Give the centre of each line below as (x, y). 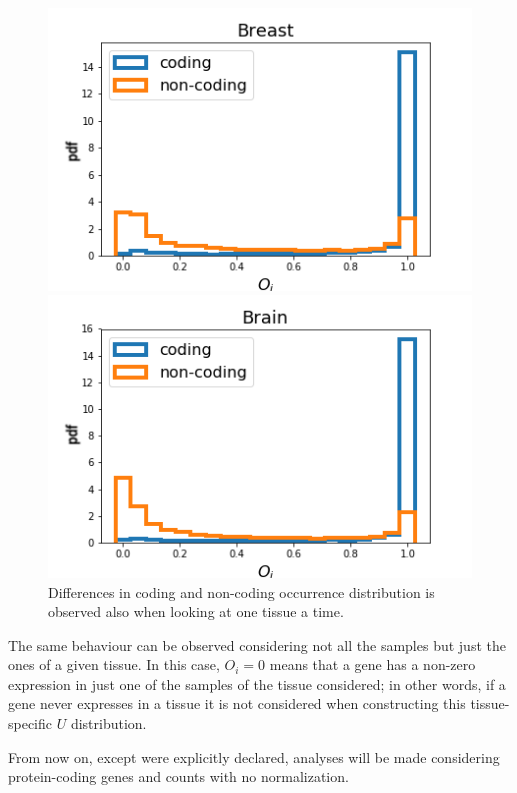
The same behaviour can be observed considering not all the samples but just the (257, 644)
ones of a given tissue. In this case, (114, 664)
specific (30, 723)
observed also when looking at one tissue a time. (196, 611)
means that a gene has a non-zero (372, 664)
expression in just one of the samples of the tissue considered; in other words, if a (257, 683)
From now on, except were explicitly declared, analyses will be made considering (254, 756)
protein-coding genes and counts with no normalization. (178, 776)
